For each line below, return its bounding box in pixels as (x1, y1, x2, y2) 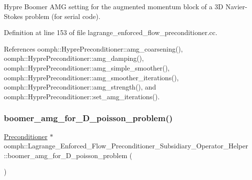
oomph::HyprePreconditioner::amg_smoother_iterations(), (4, 72, 179, 82)
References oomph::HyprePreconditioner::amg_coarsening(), (4, 43, 183, 54)
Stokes (4, 11, 23, 21)
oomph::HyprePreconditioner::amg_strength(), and (4, 82, 156, 92)
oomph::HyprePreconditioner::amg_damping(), (4, 53, 144, 63)
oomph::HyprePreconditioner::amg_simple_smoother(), (4, 62, 170, 72)
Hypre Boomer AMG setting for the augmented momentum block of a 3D (4, 1, 223, 11)
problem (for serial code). (25, 11, 101, 21)
